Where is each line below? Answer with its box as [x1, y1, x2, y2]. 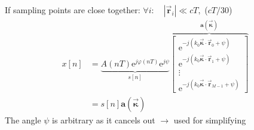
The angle [5, 114, 41, 126]
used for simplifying [173, 114, 246, 126]
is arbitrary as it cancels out [52, 114, 155, 126]
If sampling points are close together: [5, 4, 140, 16]
